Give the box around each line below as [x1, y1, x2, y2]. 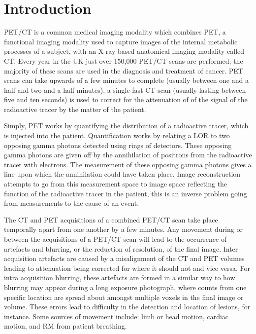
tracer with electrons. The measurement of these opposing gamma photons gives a [4, 159, 252, 169]
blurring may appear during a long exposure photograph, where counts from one [4, 282, 247, 292]
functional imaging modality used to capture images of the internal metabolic [4, 36, 238, 46]
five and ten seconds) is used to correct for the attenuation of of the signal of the [4, 94, 248, 105]
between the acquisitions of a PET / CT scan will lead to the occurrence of [4, 234, 227, 244]
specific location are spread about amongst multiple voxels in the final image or [4, 292, 244, 302]
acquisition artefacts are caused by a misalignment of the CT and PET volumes [4, 253, 245, 263]
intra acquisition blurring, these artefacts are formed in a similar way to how [4, 272, 235, 283]
